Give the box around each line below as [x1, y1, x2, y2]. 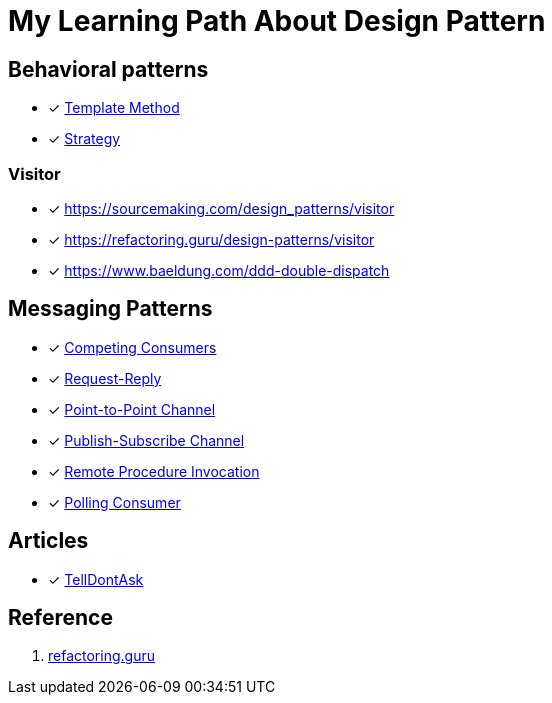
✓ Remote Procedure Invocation [48, 462, 260, 480]
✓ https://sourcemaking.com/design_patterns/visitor [48, 199, 395, 217]
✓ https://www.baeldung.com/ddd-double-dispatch [48, 261, 390, 279]
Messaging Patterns [8, 296, 213, 322]
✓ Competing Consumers [48, 338, 217, 356]
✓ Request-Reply [48, 369, 162, 387]
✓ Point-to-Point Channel [48, 400, 216, 418]
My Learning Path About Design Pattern [8, 4, 546, 38]
